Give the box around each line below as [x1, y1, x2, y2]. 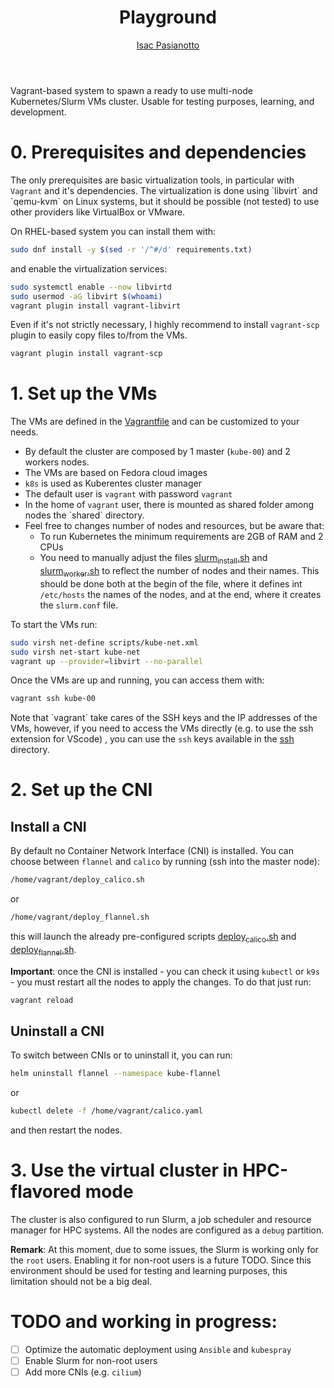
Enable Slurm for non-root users [24, 1355, 158, 1366]
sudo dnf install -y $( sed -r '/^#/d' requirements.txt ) [10, 244, 253, 255]
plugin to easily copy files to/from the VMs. [10, 329, 188, 341]
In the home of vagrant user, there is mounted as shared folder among [24, 499, 315, 511]
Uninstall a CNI [10, 1022, 105, 1040]
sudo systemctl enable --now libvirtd [10, 282, 172, 292]
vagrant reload [10, 995, 74, 1005]
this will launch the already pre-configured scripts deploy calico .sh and [10, 931, 297, 945]
